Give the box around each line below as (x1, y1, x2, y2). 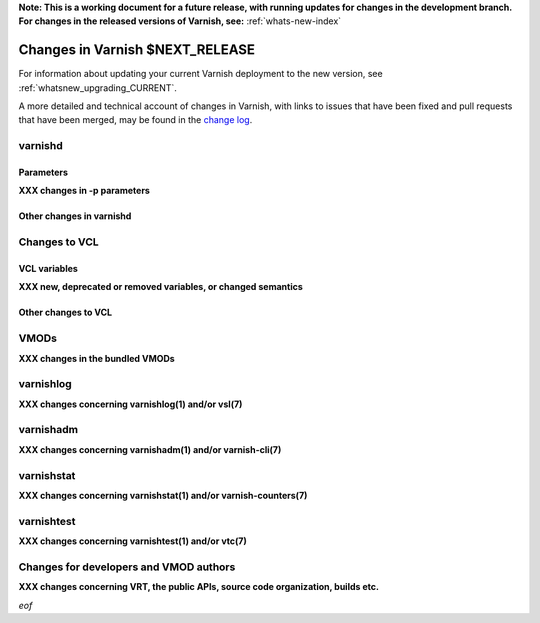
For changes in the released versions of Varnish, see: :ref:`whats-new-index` (18, 15, 342, 27)
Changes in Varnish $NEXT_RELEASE (18, 41, 255, 59)
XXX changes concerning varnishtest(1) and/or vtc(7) (18, 535, 247, 547)
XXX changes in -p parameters (18, 185, 150, 197)
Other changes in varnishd (18, 210, 132, 222)
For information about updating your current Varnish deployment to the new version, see (18, 68, 384, 80)
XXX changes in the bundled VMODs (18, 352, 175, 364)
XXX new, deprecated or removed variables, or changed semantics (18, 281, 304, 293)
